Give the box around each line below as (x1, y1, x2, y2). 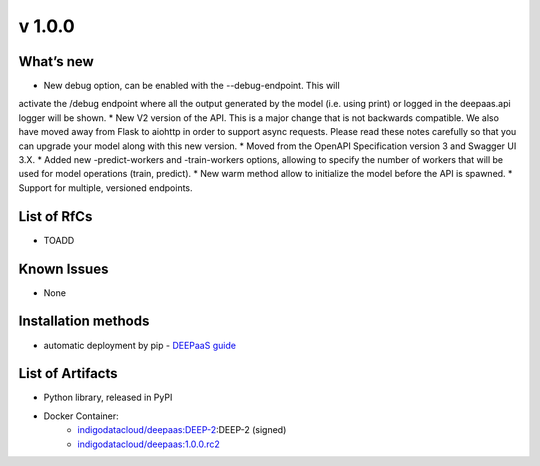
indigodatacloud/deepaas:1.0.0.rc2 (77, 438, 220, 450)
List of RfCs (18, 208, 93, 225)
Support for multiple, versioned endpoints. (18, 181, 194, 194)
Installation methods (18, 313, 150, 330)
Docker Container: (43, 410, 119, 422)
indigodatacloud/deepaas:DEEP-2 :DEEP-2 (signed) (77, 424, 287, 436)
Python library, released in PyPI (43, 391, 173, 404)
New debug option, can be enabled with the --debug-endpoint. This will (43, 80, 340, 92)
